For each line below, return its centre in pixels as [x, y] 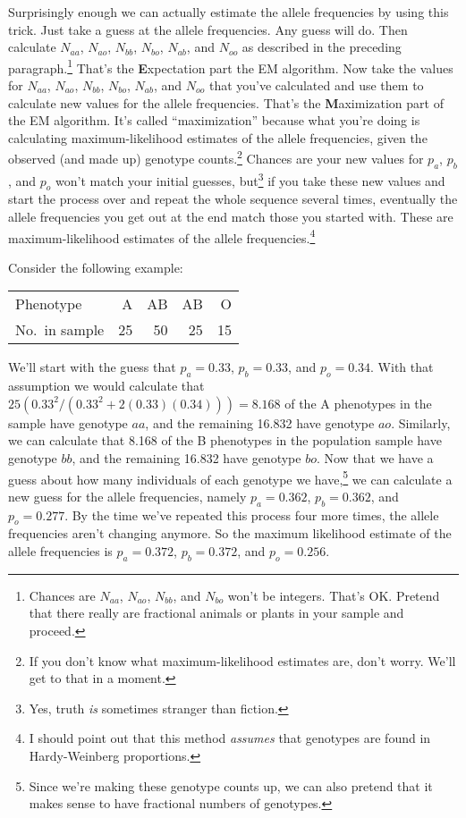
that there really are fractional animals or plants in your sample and [216, 613]
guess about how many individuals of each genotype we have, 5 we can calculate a [230, 477]
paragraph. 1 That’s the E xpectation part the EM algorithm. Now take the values [231, 66]
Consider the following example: [96, 267]
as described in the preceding [322, 47]
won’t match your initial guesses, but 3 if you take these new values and [250, 179]
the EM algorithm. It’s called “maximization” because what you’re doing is [214, 120]
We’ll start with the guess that [92, 367]
